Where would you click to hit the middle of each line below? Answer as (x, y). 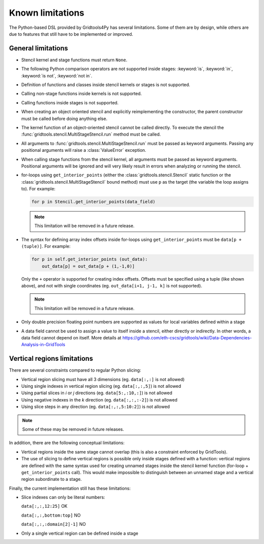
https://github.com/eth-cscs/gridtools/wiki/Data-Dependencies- (187, 337)
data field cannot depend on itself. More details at (71, 337)
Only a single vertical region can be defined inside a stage (80, 533)
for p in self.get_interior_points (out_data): (89, 259)
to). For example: (38, 189)
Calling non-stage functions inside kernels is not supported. (81, 94)
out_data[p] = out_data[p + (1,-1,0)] (88, 266)
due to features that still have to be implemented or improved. (71, 34)
